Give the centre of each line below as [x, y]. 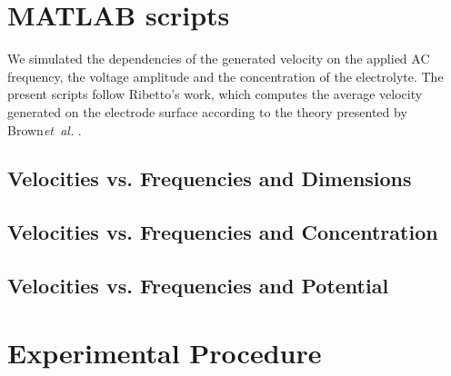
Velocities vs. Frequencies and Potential [198, 286]
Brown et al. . [45, 129]
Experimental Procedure [165, 352]
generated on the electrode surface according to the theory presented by [207, 111]
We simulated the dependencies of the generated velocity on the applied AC [219, 59]
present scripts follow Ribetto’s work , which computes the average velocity [215, 94]
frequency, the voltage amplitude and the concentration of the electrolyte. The [225, 76]
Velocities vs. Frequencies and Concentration [223, 232]
